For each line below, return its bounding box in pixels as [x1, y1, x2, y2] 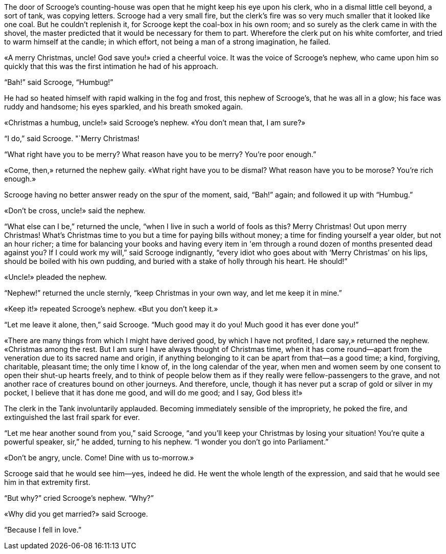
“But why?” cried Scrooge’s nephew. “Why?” [4, 494, 154, 502]
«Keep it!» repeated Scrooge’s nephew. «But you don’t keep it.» [4, 304, 218, 313]
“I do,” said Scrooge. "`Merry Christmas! [4, 134, 140, 143]
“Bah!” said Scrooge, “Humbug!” [4, 78, 114, 86]
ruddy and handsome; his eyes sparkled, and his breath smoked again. [4, 102, 243, 111]
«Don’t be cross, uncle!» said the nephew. [4, 206, 145, 215]
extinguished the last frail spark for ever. [4, 413, 140, 422]
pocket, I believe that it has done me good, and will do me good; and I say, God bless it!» [4, 388, 303, 397]
